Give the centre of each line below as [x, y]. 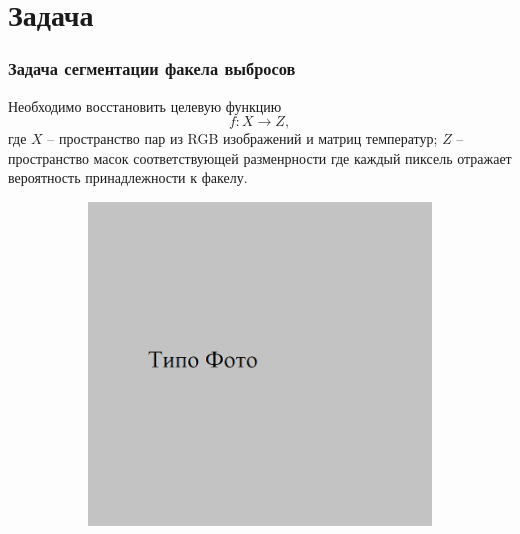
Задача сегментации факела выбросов [152, 68]
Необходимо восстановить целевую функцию [145, 105]
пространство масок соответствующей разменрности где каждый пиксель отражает [260, 157]
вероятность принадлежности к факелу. [128, 177]
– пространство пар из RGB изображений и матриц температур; [242, 138]
